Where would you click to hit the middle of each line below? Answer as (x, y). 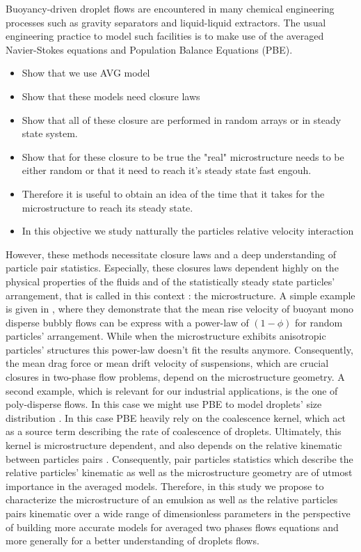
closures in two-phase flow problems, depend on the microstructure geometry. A (175, 377)
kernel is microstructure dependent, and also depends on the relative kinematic (174, 445)
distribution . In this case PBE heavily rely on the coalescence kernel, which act (176, 417)
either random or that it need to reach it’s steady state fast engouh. (167, 170)
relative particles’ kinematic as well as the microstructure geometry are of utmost (179, 472)
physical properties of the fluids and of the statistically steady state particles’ (170, 281)
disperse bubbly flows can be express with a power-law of (127, 322)
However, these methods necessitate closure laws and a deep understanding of (171, 254)
